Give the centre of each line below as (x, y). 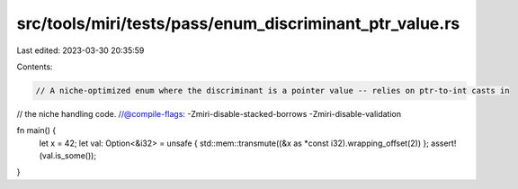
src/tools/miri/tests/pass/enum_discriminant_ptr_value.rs (238, 23)
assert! (443, 143)
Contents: (35, 67)
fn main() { (36, 130)
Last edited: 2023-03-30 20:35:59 (80, 50)
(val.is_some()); (68, 156)
